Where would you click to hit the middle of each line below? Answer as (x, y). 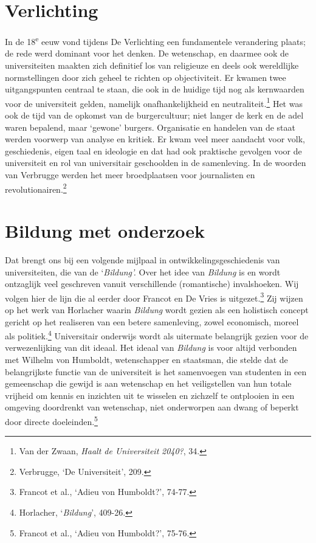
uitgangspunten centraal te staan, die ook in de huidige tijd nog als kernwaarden (155, 89)
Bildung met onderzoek (105, 230)
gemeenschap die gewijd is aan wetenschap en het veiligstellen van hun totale (148, 383)
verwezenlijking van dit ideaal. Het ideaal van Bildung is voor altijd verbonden (151, 348)
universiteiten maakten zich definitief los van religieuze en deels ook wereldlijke (152, 65)
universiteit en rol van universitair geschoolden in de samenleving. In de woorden (156, 163)
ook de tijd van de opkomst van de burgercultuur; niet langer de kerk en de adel (154, 115)
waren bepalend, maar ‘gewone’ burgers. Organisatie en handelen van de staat (150, 127)
